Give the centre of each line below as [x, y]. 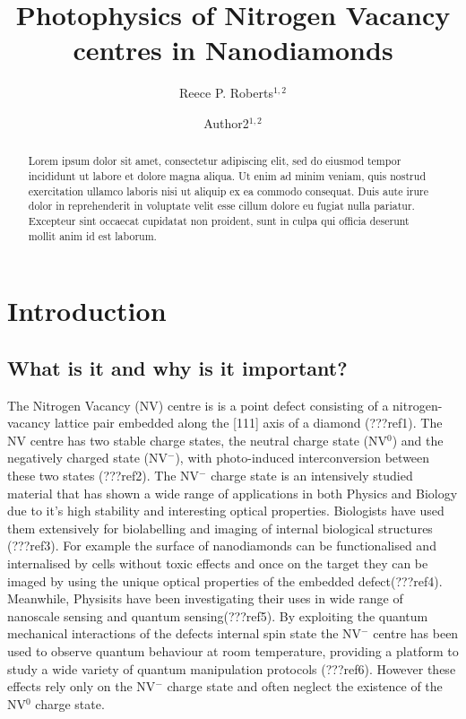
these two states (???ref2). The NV [104, 475]
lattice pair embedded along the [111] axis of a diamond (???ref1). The [248, 423]
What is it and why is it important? [177, 367]
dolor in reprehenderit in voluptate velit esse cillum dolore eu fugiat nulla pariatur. [221, 206]
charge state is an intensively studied [312, 475]
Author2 [226, 122]
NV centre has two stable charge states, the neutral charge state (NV [197, 440]
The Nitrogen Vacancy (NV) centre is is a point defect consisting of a [198, 405]
